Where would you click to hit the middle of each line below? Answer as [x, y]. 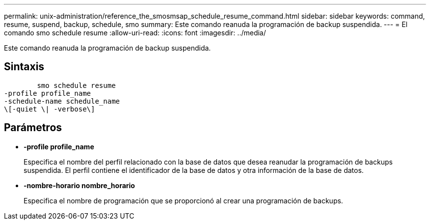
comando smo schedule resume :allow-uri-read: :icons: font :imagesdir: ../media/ [135, 33]
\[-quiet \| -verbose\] [50, 109]
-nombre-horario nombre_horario [79, 185]
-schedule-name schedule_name [62, 101]
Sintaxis [24, 67]
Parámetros [33, 128]
